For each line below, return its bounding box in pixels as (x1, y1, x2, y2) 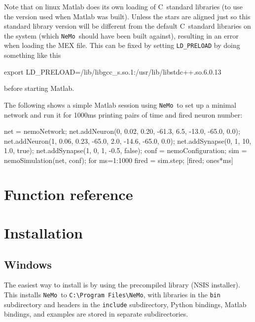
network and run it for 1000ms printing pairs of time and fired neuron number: (4, 109, 243, 120)
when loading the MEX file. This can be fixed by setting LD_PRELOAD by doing (4, 40, 240, 50)
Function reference (4, 184, 133, 204)
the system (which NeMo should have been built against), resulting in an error (4, 30, 239, 40)
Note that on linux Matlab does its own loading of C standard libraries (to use (4, 1, 243, 11)
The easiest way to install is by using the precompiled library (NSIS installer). (4, 280, 240, 290)
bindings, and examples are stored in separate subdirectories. (4, 309, 188, 319)
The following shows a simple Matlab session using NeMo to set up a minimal (4, 99, 236, 110)
